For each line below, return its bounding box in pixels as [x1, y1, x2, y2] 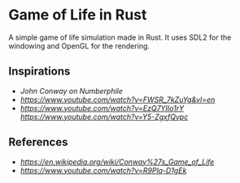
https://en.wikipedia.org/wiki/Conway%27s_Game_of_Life [20, 156, 215, 167]
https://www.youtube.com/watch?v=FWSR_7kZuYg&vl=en [20, 95, 216, 104]
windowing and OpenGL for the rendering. [8, 40, 151, 50]
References [8, 135, 68, 149]
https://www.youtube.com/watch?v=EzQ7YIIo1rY [20, 103, 185, 113]
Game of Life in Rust [8, 6, 147, 24]
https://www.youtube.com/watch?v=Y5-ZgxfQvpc [20, 112, 189, 121]
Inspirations [8, 65, 71, 79]
